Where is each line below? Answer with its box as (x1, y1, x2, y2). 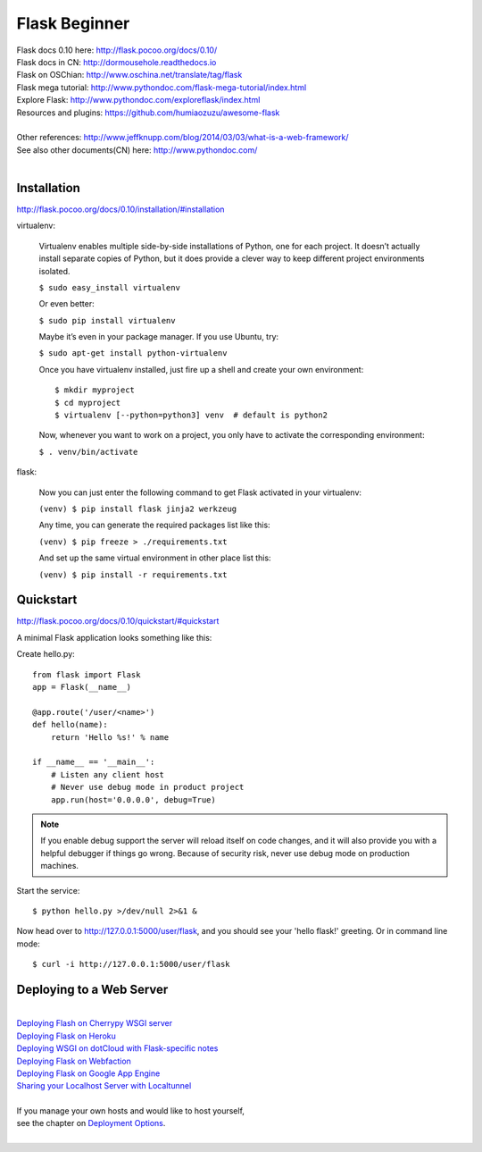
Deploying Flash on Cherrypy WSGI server (16, 1018, 173, 1029)
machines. (40, 861, 79, 871)
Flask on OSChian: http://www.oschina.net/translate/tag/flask (16, 70, 243, 80)
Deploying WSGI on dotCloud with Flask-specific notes (16, 1043, 219, 1054)
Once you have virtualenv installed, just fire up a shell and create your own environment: (38, 364, 364, 374)
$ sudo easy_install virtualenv (38, 282, 180, 292)
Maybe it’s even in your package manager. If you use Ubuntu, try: (38, 332, 279, 342)
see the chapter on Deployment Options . (16, 1118, 166, 1129)
